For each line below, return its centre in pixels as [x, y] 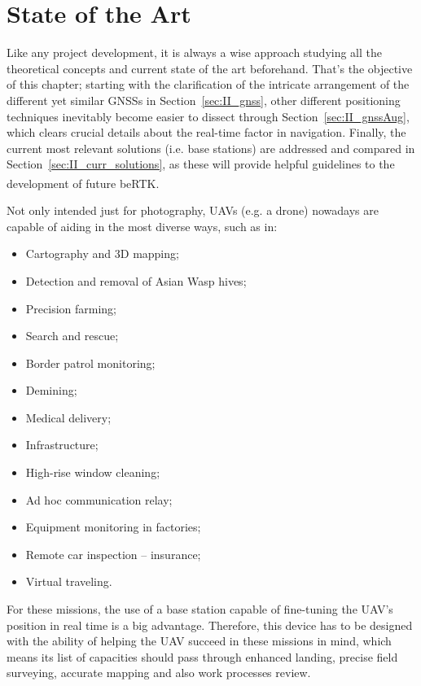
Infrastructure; [62, 445]
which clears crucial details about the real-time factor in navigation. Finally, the [206, 132]
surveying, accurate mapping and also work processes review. [159, 673]
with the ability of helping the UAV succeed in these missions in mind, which [199, 641]
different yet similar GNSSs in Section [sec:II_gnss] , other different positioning [204, 100]
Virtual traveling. [69, 581]
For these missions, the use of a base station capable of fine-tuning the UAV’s [200, 609]
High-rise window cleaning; [93, 472]
